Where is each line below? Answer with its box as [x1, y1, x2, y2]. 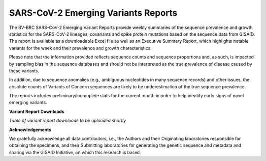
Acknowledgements [9, 127, 52, 133]
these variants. [9, 68, 39, 74]
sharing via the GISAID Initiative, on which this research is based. [9, 149, 141, 155]
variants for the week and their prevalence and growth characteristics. [9, 45, 152, 51]
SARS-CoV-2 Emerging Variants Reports [9, 7, 177, 18]
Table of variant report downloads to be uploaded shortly [9, 118, 126, 124]
